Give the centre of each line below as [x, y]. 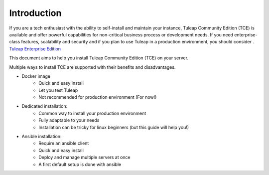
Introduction [35, 13]
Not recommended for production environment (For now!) [98, 97]
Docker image [36, 76]
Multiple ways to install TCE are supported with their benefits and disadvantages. [92, 67]
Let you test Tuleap [58, 90]
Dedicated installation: [45, 106]
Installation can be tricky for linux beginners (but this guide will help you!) [114, 127]
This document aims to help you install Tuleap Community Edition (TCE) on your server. [99, 58]
